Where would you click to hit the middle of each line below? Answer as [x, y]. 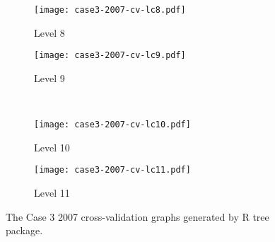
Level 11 [52, 192]
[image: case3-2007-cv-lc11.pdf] [112, 170]
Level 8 [49, 32]
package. [24, 230]
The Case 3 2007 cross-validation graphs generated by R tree [137, 216]
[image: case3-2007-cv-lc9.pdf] [110, 56]
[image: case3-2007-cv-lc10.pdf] [112, 125]
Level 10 [52, 147]
